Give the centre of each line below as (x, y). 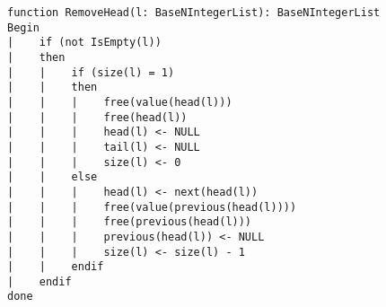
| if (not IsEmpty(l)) (84, 43)
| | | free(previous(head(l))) (130, 222)
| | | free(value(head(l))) (120, 102)
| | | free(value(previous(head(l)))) (152, 207)
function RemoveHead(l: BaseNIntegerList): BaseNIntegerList (194, 13)
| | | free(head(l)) (97, 117)
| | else (53, 177)
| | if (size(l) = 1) (91, 72)
